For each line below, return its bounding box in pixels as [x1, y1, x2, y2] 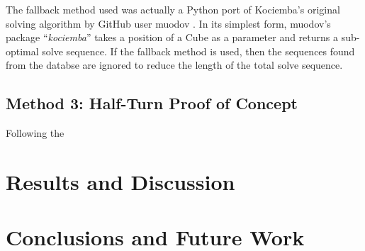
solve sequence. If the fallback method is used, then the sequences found [42, 43, 355, 58]
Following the [6, 125, 64, 140]
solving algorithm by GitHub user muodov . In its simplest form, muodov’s [6, 16, 331, 30]
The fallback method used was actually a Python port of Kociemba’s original [6, 2, 340, 16]
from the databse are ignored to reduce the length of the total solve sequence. [6, 57, 343, 72]
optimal [6, 43, 39, 58]
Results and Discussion [6, 167, 235, 196]
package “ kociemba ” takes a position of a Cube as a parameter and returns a [6, 30, 338, 45]
